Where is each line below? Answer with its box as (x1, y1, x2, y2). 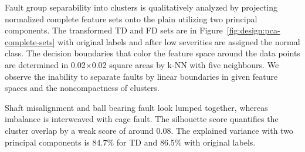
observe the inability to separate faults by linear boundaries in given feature (5, 70, 278, 82)
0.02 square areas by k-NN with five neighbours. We (91, 58, 279, 70)
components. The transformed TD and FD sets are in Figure (5, 24, 223, 36)
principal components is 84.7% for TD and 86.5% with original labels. (5, 136, 256, 148)
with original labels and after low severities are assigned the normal (57, 35, 300, 48)
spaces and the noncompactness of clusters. (5, 82, 160, 94)
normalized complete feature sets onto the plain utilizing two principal (5, 12, 257, 25)
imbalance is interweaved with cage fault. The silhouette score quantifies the (5, 113, 279, 125)
